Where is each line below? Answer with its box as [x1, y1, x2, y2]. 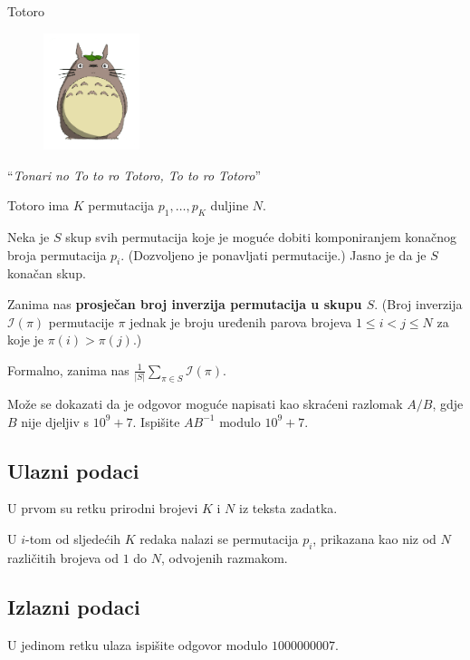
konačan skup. [7, 264, 86, 283]
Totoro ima [7, 196, 70, 215]
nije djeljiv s [21, 412, 90, 431]
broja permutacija [7, 245, 107, 264]
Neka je [7, 227, 50, 246]
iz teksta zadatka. [239, 499, 338, 518]
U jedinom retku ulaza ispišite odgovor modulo [7, 635, 268, 654]
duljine [210, 196, 249, 215]
